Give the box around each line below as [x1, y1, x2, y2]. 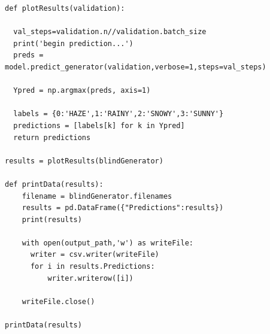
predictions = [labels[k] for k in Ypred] [13, 121, 185, 130]
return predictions [13, 133, 91, 142]
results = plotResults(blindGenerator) [5, 156, 163, 165]
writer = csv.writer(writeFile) [30, 250, 159, 259]
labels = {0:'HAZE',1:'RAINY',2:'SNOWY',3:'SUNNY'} [13, 110, 224, 119]
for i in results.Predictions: [30, 262, 155, 271]
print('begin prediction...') [13, 39, 134, 48]
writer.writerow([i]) [47, 274, 134, 283]
